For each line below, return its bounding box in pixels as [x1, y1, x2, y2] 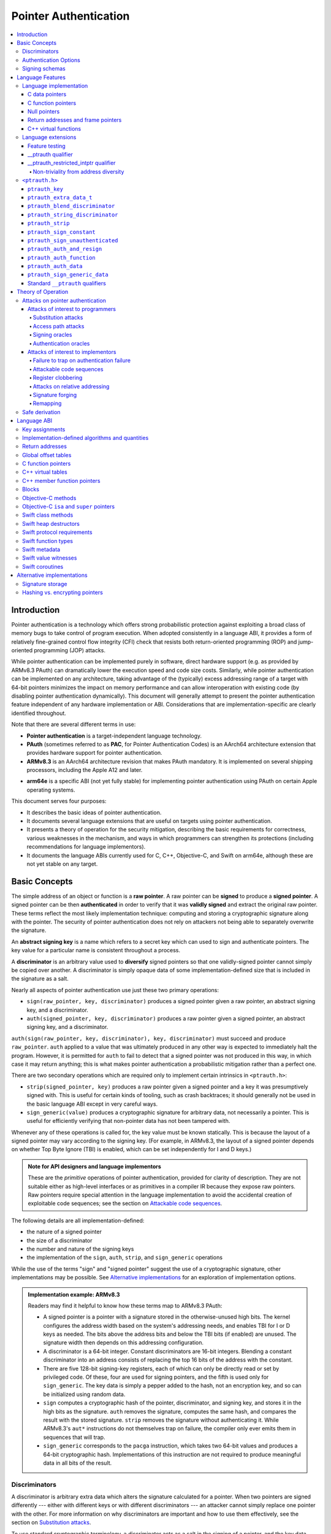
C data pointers [28, 91, 67, 98]
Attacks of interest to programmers [28, 306, 116, 313]
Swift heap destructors [22, 520, 80, 527]
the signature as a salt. [11, 975, 69, 982]
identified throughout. [11, 709, 67, 717]
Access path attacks [32, 322, 85, 330]
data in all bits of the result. [43, 1459, 112, 1467]
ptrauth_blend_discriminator [28, 202, 115, 210]
